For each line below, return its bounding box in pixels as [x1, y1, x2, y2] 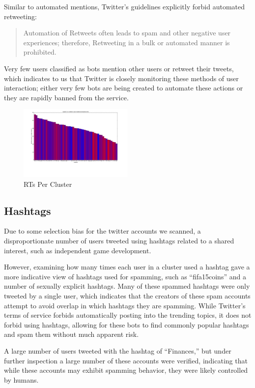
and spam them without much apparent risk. [4, 329, 139, 339]
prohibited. [23, 47, 57, 57]
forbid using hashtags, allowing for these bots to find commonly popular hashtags [4, 319, 249, 329]
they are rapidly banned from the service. [4, 92, 129, 102]
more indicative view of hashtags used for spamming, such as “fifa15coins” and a [4, 271, 246, 281]
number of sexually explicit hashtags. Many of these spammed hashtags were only [4, 281, 250, 291]
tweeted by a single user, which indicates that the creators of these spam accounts [4, 290, 251, 300]
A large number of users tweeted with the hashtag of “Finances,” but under [4, 345, 231, 356]
